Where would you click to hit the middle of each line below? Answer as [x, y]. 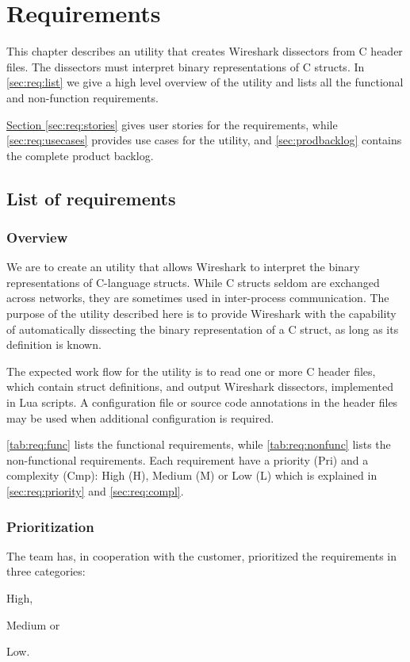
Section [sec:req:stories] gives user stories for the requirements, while [172, 124]
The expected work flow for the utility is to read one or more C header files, [191, 371]
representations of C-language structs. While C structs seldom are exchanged [193, 282]
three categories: [46, 571]
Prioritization [50, 526]
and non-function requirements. [82, 97]
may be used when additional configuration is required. [140, 417]
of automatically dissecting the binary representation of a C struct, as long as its [203, 329]
